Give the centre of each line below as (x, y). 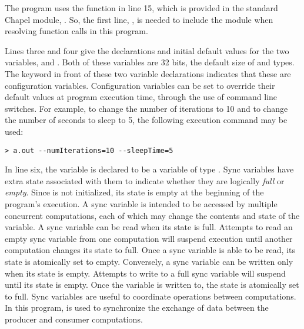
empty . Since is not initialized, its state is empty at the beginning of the (134, 192)
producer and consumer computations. (74, 319)
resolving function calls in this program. (76, 31)
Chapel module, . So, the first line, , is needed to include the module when (139, 19)
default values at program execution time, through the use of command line (141, 97)
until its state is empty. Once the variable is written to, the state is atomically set (152, 285)
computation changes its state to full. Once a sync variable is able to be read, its (150, 250)
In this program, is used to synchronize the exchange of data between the (137, 308)
